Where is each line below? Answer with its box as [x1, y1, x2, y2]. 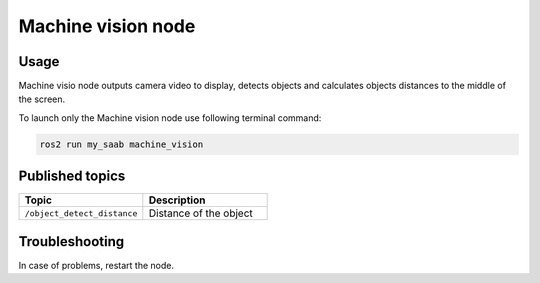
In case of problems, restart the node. [18, 259, 175, 271]
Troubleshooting [18, 233, 125, 250]
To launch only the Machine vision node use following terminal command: [18, 111, 322, 124]
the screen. [18, 93, 66, 105]
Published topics [18, 168, 126, 185]
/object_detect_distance [24, 208, 138, 219]
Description [148, 193, 206, 207]
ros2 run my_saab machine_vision [39, 138, 204, 150]
